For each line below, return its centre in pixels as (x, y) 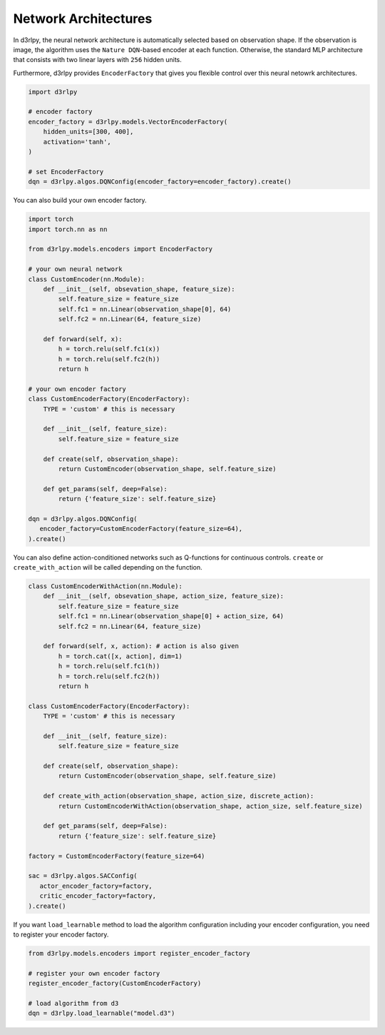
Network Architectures (83, 19)
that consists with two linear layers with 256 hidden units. (97, 60)
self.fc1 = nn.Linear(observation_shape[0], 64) (145, 309)
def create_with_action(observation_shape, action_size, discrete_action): (179, 796)
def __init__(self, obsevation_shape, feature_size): (139, 289)
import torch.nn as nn (68, 229)
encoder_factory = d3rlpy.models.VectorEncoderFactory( (128, 122)
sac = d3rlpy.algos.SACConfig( (83, 876)
